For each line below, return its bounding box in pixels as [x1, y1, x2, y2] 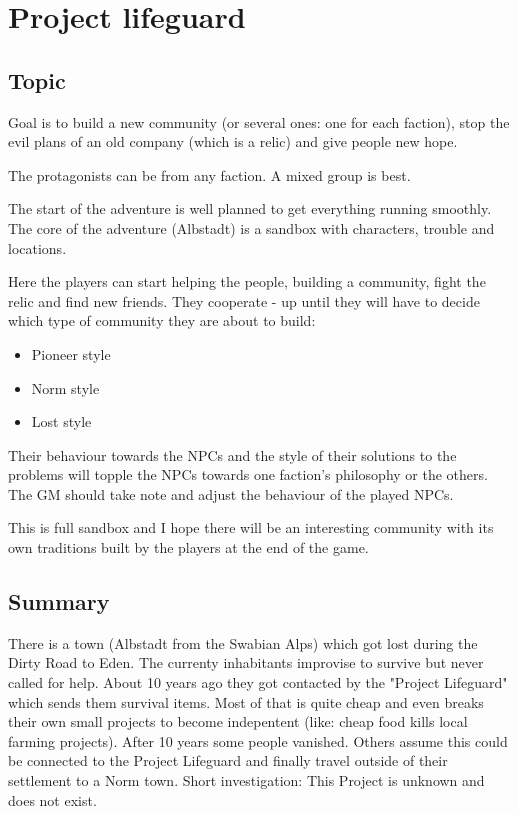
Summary [8, 586, 110, 617]
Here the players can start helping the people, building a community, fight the [8, 271, 486, 292]
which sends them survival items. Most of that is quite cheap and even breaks [8, 691, 484, 712]
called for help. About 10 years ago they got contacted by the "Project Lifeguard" [8, 672, 508, 693]
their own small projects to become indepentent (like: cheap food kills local [8, 711, 468, 732]
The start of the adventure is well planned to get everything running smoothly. [8, 198, 492, 219]
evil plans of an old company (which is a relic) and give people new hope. [8, 131, 458, 152]
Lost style [31, 411, 92, 432]
